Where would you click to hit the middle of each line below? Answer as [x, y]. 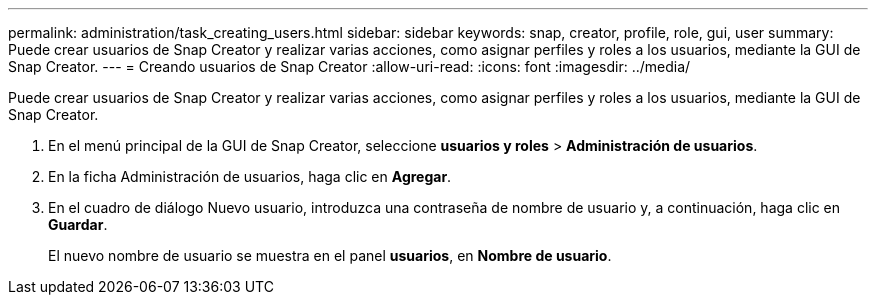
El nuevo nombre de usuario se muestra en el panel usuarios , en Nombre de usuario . [330, 255]
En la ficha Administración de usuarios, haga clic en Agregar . [250, 176]
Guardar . [78, 224]
